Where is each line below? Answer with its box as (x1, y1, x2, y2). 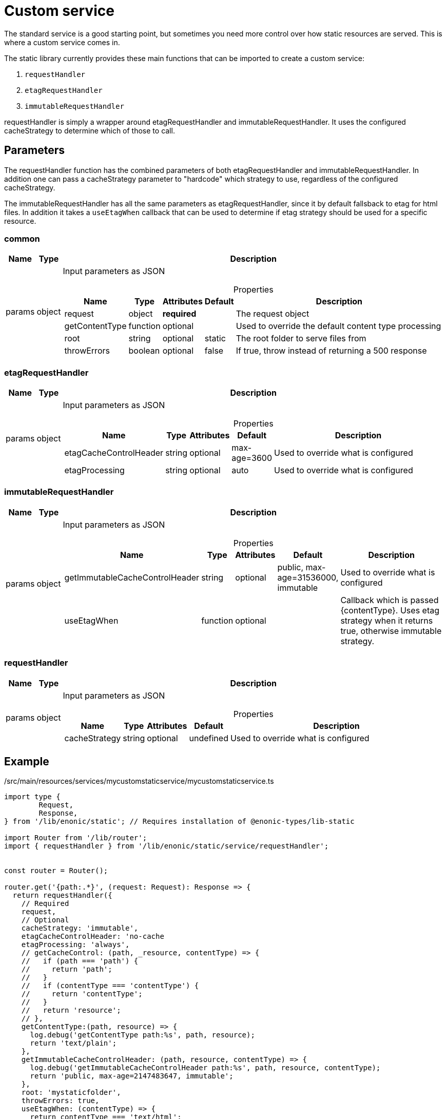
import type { (4, 793, 61, 801)
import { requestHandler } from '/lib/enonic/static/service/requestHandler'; (4, 842, 329, 851)
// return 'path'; (21, 965, 112, 974)
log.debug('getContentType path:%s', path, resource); (30, 1031, 255, 1039)
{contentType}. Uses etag (340, 605, 440, 615)
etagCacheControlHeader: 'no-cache (21, 932, 164, 941)
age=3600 (231, 453, 273, 464)
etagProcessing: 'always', (21, 940, 130, 949)
